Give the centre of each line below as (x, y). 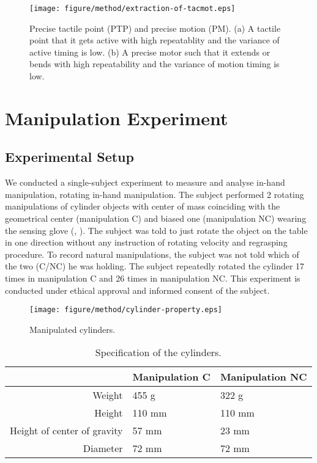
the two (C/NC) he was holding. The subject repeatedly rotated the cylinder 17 (155, 266)
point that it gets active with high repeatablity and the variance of (155, 40)
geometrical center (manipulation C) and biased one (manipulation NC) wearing (156, 218)
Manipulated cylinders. (73, 329)
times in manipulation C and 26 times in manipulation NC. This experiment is (153, 278)
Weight (108, 395)
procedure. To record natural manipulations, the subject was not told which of (152, 254)
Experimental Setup (69, 157)
